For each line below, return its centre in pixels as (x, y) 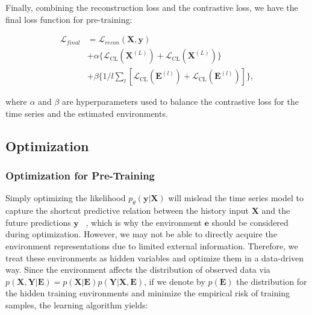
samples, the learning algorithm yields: (77, 305)
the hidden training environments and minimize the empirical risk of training (148, 293)
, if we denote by (175, 281)
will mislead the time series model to (236, 198)
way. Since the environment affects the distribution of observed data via (138, 270)
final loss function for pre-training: (69, 19)
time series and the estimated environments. (87, 113)
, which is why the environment (144, 222)
